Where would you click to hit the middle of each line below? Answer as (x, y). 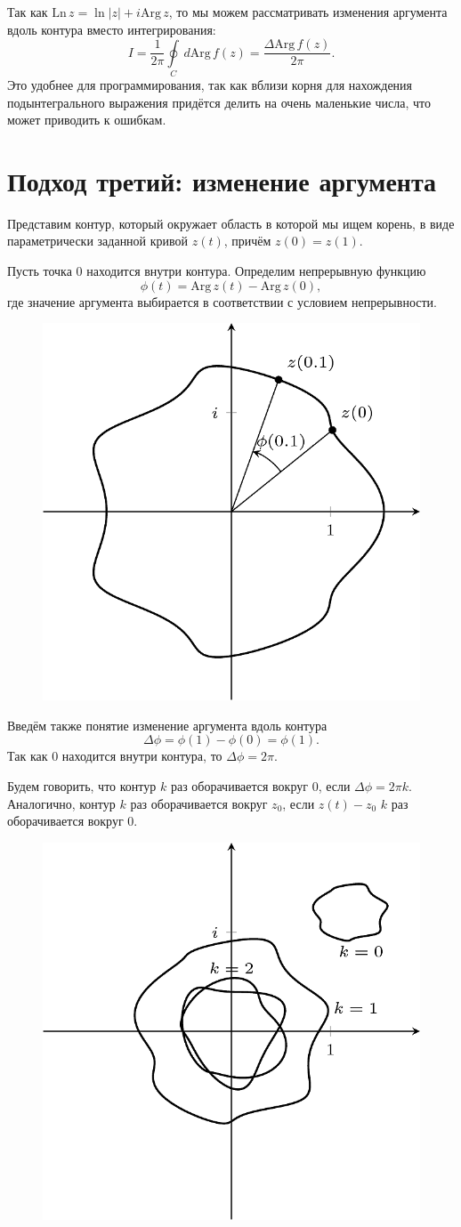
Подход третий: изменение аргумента (222, 180)
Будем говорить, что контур (82, 786)
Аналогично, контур (61, 803)
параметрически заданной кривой (98, 241)
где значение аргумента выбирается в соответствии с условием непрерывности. (222, 301)
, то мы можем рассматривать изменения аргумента (308, 12)
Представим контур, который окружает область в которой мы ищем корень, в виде (231, 223)
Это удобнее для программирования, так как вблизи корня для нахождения (210, 84)
